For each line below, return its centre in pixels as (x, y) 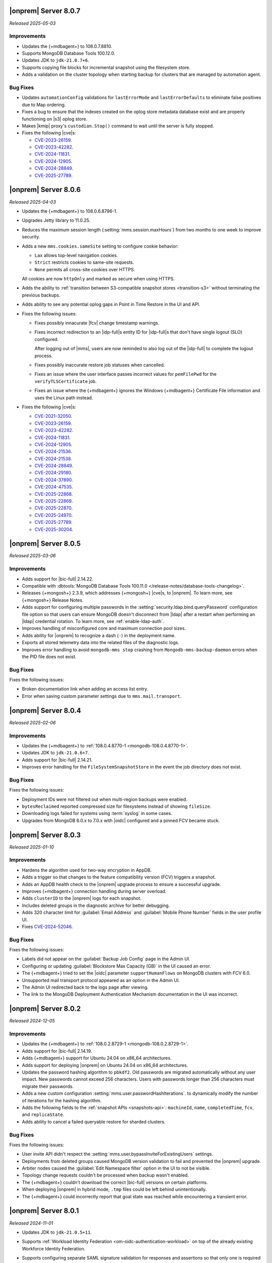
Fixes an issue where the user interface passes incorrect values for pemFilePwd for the (125, 374)
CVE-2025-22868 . (54, 494)
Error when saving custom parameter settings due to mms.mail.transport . (102, 696)
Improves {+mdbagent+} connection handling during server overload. (94, 891)
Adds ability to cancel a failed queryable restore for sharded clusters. (94, 1122)
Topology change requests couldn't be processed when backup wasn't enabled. (105, 1175)
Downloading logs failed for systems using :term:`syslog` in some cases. (97, 813)
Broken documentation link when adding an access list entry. (85, 689)
